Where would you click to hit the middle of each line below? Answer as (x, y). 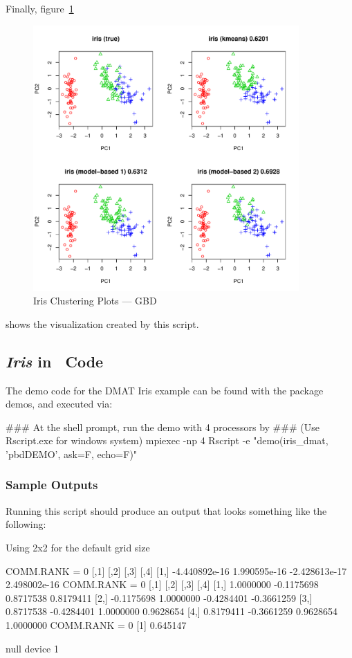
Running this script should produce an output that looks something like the (166, 510)
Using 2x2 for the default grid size (78, 547)
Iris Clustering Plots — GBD (95, 301)
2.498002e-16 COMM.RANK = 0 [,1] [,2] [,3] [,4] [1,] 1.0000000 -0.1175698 (162, 584)
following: (26, 524)
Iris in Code (55, 361)
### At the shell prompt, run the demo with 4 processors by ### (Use (163, 427)
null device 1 (32, 648)
